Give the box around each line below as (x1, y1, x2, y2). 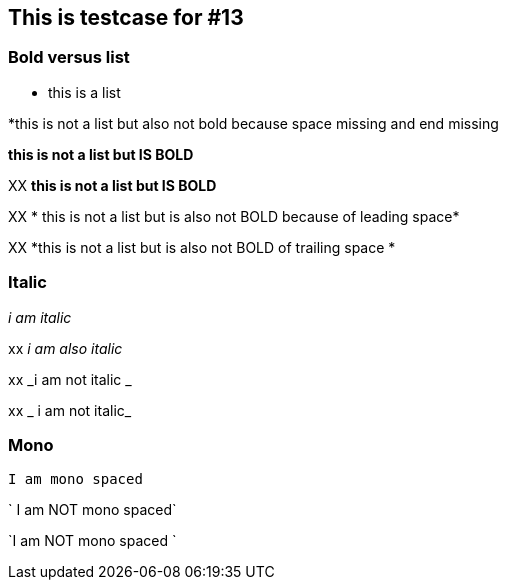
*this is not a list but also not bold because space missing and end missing (8, 114, 499, 132)
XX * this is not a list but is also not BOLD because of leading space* (8, 207, 460, 225)
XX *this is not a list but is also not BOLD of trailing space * (8, 238, 396, 256)
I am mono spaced (8, 471, 143, 488)
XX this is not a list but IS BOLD (8, 176, 217, 194)
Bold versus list (8, 47, 130, 68)
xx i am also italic (8, 339, 123, 357)
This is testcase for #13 (8, 5, 244, 30)
